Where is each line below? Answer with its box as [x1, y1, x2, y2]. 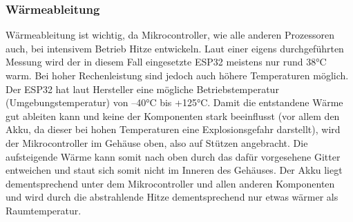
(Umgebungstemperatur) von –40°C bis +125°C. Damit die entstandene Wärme [6, 95, 343, 110]
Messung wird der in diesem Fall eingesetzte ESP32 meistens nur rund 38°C [6, 54, 327, 69]
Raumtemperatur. [6, 203, 82, 217]
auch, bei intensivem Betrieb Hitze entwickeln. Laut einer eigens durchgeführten [6, 41, 344, 55]
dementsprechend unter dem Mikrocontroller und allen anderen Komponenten [6, 176, 335, 190]
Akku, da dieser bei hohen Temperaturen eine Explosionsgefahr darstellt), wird [6, 122, 341, 137]
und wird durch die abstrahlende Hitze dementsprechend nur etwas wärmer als [6, 190, 338, 204]
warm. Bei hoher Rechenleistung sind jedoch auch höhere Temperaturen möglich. [6, 68, 349, 82]
